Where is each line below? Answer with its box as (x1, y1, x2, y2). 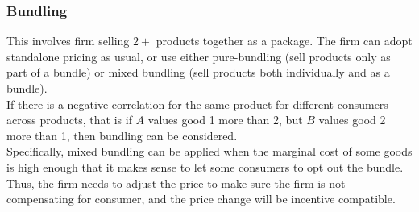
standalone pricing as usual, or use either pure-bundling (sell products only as (6, 48, 391, 64)
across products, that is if (6, 111, 132, 128)
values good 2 (318, 111, 386, 128)
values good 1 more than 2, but (147, 111, 303, 128)
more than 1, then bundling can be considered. (6, 127, 238, 143)
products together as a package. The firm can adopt (156, 32, 413, 49)
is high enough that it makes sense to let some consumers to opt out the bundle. (6, 158, 404, 175)
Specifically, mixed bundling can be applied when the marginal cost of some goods (6, 143, 413, 160)
